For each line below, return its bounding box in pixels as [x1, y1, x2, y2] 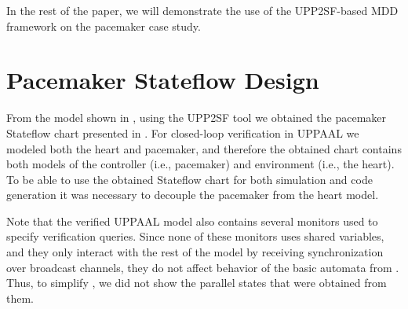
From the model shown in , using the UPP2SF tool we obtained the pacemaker [6, 109, 387, 126]
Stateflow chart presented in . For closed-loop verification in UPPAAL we [6, 124, 359, 141]
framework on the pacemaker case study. [6, 17, 201, 34]
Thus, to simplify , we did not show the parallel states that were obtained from [6, 274, 387, 291]
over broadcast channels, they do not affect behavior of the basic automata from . [6, 259, 399, 275]
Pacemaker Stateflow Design [6, 64, 319, 96]
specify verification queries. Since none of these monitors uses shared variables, [6, 228, 384, 245]
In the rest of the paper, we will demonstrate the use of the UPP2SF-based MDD [6, 2, 399, 18]
